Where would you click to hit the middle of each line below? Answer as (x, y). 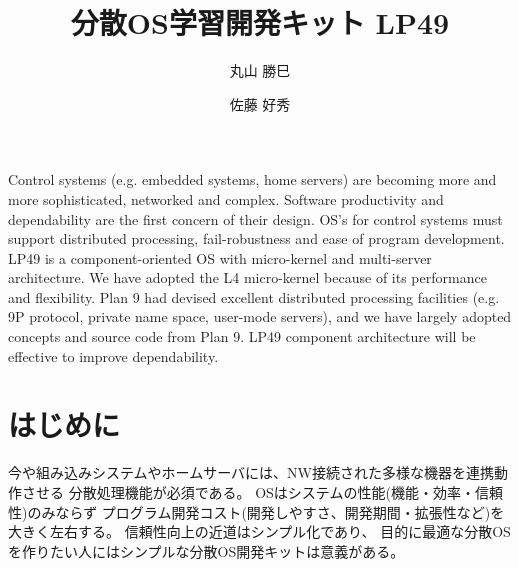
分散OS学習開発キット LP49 (260, 22)
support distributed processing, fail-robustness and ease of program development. (256, 238)
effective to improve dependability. (113, 355)
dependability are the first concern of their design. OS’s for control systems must (255, 218)
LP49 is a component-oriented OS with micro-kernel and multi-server (220, 257)
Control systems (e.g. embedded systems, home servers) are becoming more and (252, 179)
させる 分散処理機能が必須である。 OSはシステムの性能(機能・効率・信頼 (262, 491)
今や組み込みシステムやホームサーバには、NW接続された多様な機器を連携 (251, 472)
